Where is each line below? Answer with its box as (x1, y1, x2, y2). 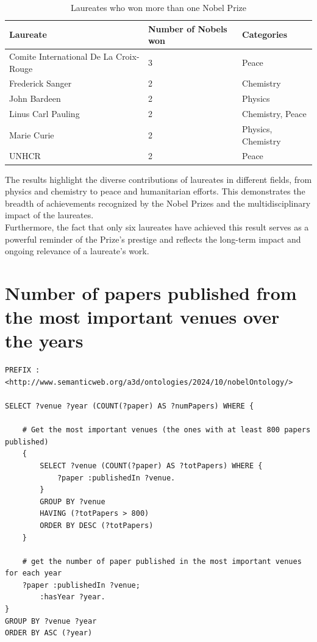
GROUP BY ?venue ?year (5, 616, 97, 626)
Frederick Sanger (9, 77, 72, 90)
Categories (242, 28, 288, 41)
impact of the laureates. (5, 209, 94, 221)
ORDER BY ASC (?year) (5, 629, 93, 638)
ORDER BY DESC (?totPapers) (40, 521, 154, 530)
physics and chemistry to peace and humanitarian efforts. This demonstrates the (5, 185, 305, 198)
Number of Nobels (148, 22, 227, 35)
